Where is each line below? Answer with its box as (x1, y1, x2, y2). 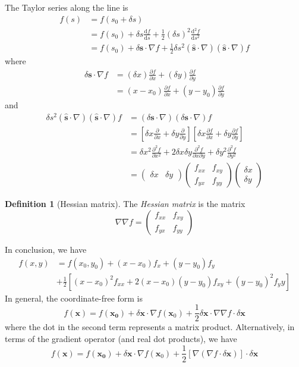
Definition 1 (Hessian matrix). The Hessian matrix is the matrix (5, 197, 246, 210)
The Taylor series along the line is (5, 1, 128, 13)
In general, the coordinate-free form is (5, 291, 143, 304)
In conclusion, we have (5, 243, 87, 255)
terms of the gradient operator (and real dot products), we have (5, 332, 237, 344)
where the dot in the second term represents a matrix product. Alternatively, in (5, 321, 295, 333)
